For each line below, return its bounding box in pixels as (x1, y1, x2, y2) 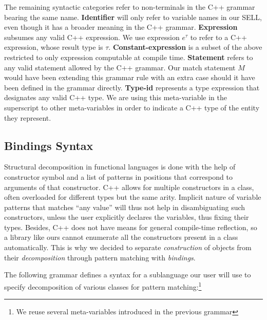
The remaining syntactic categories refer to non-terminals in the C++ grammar (4, 2, 255, 12)
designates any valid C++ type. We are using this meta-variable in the (4, 92, 227, 103)
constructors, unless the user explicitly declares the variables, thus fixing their (4, 212, 249, 222)
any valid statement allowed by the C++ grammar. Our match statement (4, 62, 236, 72)
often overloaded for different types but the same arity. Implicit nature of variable (4, 192, 261, 202)
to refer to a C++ (190, 31, 247, 42)
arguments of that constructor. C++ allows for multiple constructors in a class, (4, 181, 254, 192)
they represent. (4, 112, 51, 123)
